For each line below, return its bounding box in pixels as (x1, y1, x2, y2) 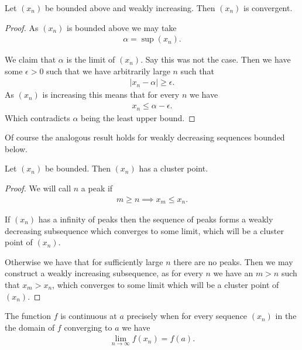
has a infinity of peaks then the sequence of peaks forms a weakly (38, 212, 273, 225)
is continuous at (60, 310, 117, 322)
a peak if (81, 181, 113, 194)
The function (5, 310, 51, 322)
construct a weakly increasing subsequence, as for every (5, 267, 203, 279)
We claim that (5, 53, 56, 66)
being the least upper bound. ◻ (81, 111, 195, 123)
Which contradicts (5, 111, 70, 123)
